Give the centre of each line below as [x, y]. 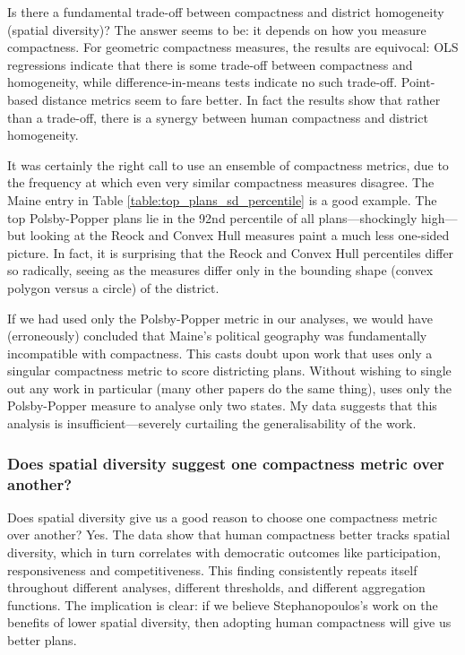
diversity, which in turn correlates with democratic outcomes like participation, [224, 552]
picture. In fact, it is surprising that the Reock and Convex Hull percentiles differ [231, 252]
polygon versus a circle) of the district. [113, 287]
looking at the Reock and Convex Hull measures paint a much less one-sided [240, 235]
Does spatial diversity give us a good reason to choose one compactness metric [222, 517]
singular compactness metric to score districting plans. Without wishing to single [229, 371]
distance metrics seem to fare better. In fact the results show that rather [241, 99]
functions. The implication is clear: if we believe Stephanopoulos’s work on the [223, 604]
